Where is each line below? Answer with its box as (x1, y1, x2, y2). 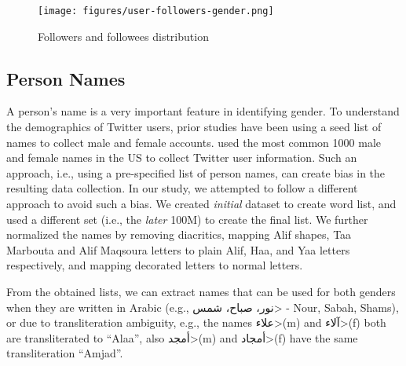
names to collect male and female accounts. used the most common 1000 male (6, 134, 381, 150)
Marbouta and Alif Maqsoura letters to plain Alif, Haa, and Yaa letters (6, 241, 350, 258)
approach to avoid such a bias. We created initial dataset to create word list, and (6, 196, 397, 212)
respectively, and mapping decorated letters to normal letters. (6, 257, 303, 273)
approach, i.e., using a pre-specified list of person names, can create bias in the (6, 164, 386, 181)
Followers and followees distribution (38, 27, 209, 44)
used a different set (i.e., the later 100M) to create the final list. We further (6, 210, 368, 227)
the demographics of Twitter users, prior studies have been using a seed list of (6, 119, 382, 135)
